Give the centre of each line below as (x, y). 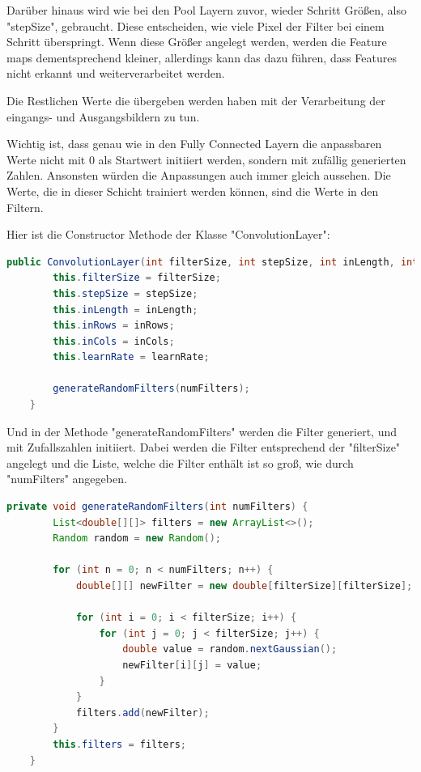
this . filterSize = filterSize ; (137, 278)
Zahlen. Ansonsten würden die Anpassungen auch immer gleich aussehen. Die (199, 175)
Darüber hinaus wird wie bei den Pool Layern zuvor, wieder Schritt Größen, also (206, 10)
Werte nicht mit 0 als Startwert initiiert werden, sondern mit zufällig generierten (206, 159)
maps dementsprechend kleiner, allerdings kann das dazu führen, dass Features (202, 57)
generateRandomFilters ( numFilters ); (151, 389)
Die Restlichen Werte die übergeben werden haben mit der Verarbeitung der (196, 100)
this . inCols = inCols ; (114, 341)
